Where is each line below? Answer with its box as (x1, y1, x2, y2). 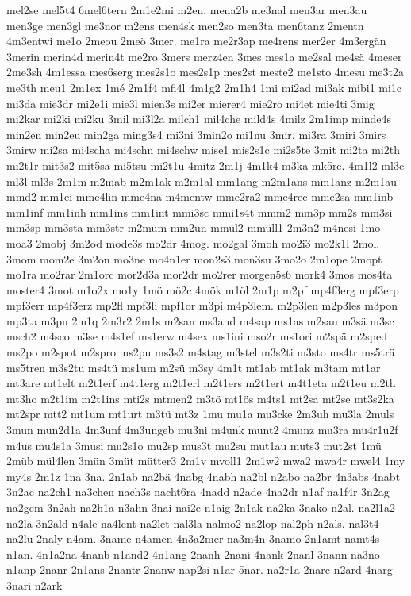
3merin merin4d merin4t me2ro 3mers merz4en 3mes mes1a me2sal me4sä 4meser (6, 48, 402, 64)
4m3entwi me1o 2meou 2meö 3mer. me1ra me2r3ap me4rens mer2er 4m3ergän (6, 33, 386, 49)
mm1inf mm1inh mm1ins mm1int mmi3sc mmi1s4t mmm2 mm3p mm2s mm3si (6, 203, 393, 220)
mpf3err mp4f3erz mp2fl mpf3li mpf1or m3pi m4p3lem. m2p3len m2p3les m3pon (6, 297, 398, 313)
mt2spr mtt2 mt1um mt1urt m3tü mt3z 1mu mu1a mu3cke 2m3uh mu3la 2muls (6, 406, 394, 422)
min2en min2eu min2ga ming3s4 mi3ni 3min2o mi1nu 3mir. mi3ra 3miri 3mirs (6, 125, 386, 142)
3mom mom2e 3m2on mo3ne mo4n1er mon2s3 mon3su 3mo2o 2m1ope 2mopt (6, 250, 382, 267)
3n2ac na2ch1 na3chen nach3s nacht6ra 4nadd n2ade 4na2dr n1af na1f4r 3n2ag (6, 483, 390, 500)
